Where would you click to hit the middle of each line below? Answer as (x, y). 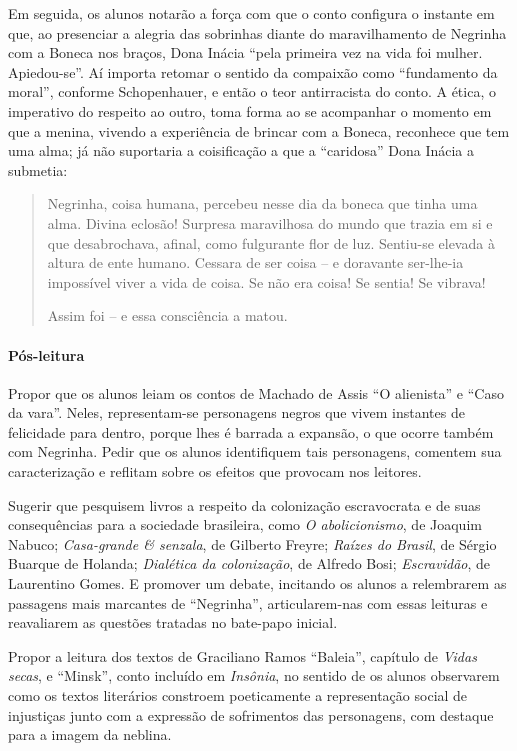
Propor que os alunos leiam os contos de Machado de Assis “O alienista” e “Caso (256, 392)
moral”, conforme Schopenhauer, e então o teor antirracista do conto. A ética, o (252, 91)
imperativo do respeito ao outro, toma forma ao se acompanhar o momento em (250, 110)
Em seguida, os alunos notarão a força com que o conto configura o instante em (251, 13)
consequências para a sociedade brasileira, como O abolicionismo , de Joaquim (245, 524)
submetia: (38, 169)
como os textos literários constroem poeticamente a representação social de (238, 695)
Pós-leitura (46, 354)
